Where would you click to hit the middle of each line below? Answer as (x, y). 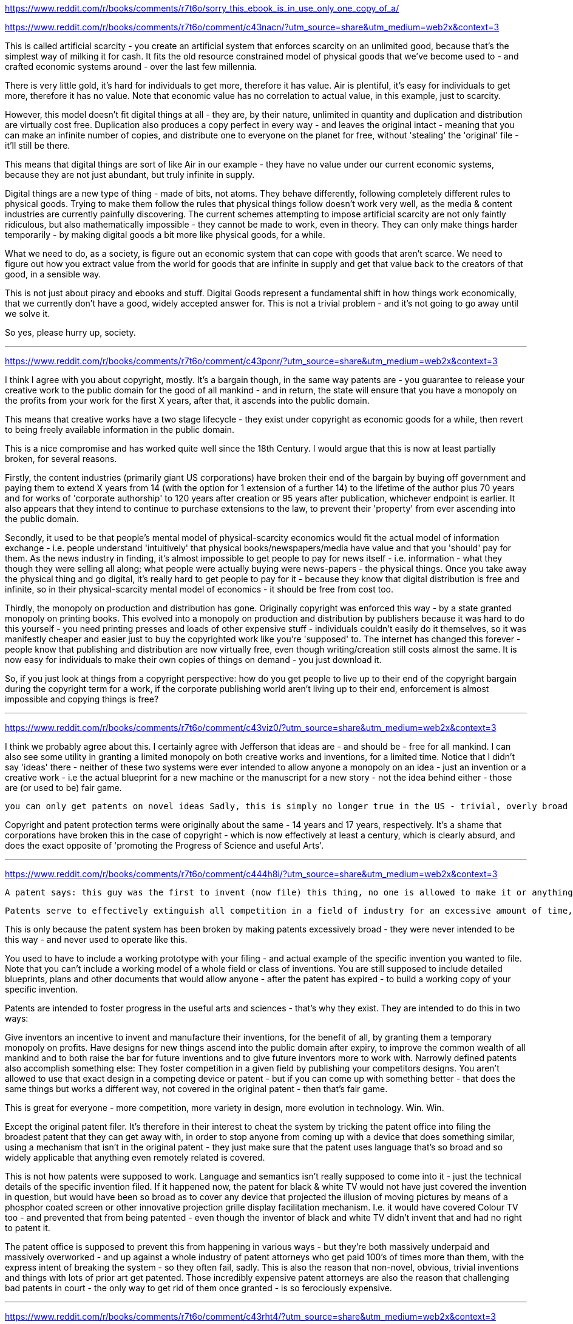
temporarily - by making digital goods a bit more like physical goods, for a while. (165, 235)
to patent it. (28, 1228)
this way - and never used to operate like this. (96, 939)
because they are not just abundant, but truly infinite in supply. (130, 175)
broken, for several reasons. (61, 459)
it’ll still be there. (38, 145)
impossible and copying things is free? (82, 699)
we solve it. (28, 314)
